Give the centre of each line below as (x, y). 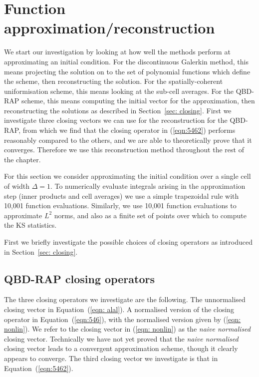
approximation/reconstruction (110, 28)
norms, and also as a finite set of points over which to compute (150, 215)
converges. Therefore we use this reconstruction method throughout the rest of (124, 150)
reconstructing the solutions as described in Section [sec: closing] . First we (118, 110)
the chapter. (22, 159)
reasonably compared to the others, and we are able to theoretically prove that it (128, 140)
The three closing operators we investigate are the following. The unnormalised (125, 299)
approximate (23, 215)
